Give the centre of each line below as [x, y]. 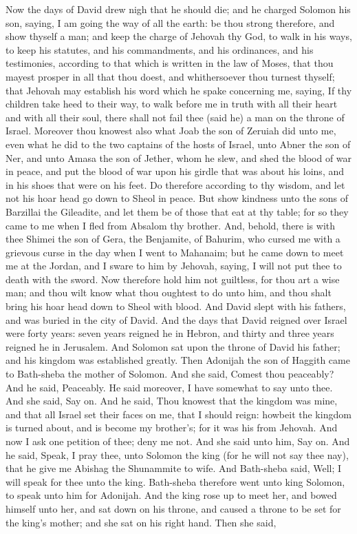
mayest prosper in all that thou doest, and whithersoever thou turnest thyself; [170, 76]
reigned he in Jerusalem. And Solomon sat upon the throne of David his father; [173, 346]
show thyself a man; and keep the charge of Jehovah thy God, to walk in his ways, [179, 36]
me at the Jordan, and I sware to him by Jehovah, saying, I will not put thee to [174, 266]
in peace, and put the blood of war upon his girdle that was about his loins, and [175, 171]
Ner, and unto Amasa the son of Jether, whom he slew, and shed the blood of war [179, 157]
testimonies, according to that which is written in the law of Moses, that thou [170, 63]
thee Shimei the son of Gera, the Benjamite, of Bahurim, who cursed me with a [173, 239]
